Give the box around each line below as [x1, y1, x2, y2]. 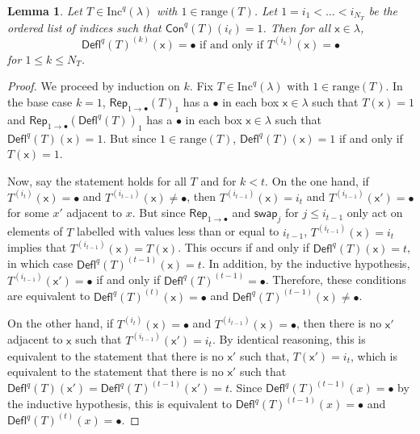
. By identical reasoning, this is [212, 331, 366, 348]
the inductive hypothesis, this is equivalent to [7, 395, 232, 412]
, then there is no [296, 315, 382, 332]
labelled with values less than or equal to [77, 223, 279, 240]
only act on [346, 204, 403, 221]
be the [368, 2, 397, 19]
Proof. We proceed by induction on [7, 77, 180, 94]
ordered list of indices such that [7, 19, 162, 35]
